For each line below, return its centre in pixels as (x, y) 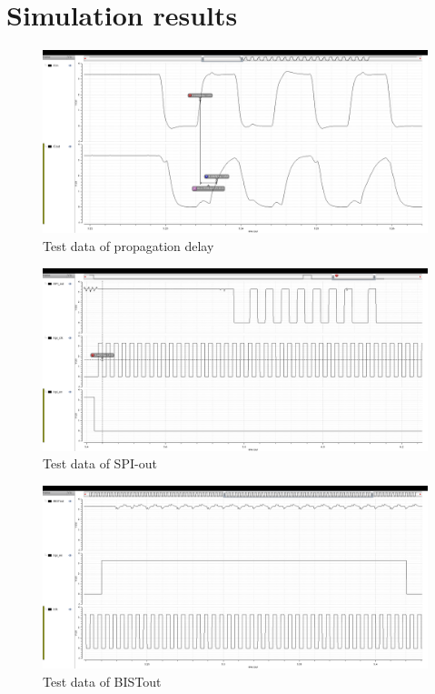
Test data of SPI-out (100, 463)
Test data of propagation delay (129, 245)
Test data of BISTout (102, 681)
